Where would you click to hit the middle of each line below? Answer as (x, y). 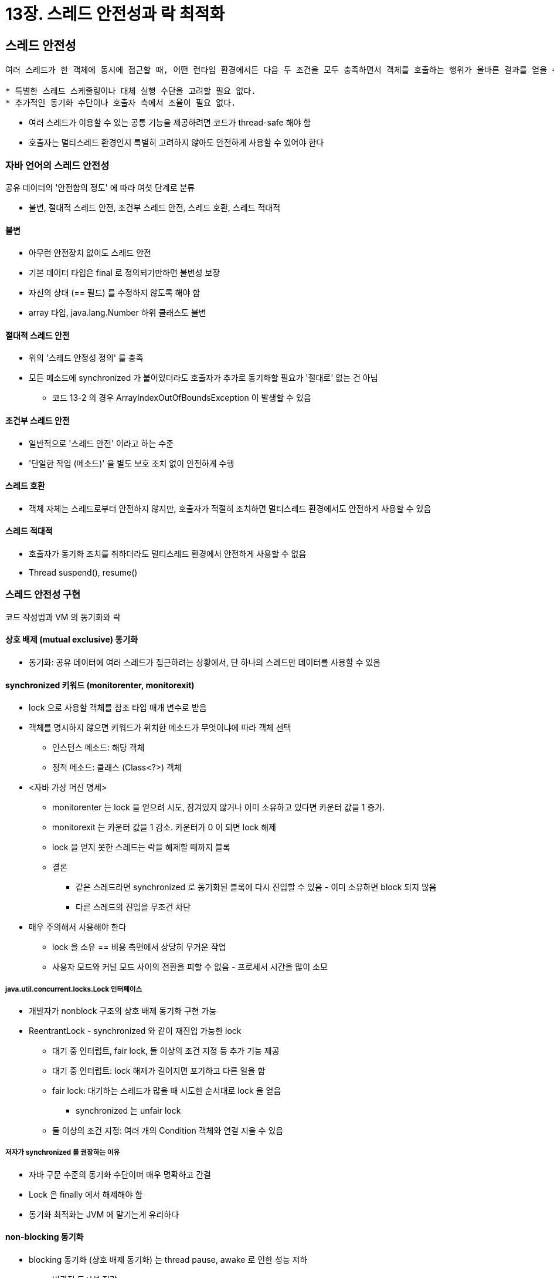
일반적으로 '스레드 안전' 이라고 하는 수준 (101, 443)
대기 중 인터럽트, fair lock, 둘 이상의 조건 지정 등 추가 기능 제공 (166, 1050)
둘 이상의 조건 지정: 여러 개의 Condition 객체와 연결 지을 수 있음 (168, 1130)
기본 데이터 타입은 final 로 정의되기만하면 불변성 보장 (125, 273)
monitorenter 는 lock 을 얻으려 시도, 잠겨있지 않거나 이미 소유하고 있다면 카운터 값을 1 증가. (219, 807)
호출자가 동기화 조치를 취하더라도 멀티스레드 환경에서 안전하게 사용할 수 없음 (168, 554)
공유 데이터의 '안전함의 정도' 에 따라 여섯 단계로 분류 (100, 187)
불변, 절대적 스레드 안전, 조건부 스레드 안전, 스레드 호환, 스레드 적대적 (155, 207)
